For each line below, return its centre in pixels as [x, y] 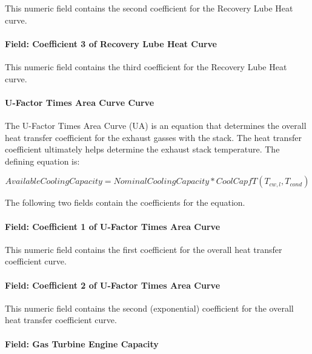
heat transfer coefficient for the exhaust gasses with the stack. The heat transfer [153, 137]
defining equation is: [42, 161]
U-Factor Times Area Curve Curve [80, 102]
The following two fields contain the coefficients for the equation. [125, 202]
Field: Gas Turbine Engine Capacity [82, 343]
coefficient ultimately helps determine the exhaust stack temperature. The [142, 149]
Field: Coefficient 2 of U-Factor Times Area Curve [113, 285]
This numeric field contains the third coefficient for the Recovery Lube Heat [146, 66]
